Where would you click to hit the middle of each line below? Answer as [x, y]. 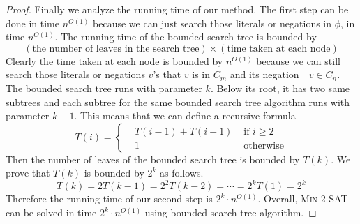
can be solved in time [51, 212]
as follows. [181, 173]
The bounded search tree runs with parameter [104, 88]
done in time [32, 23]
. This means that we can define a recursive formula [185, 115]
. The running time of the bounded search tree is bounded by [186, 37]
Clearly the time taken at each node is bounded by [114, 60]
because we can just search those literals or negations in [212, 23]
